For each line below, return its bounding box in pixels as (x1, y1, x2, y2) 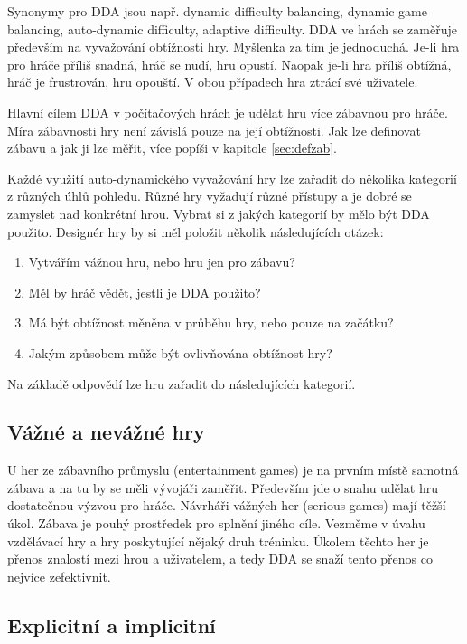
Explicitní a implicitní (7, 611, 216, 639)
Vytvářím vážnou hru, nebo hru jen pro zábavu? (28, 252, 295, 271)
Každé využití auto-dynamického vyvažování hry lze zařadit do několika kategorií (7, 168, 457, 187)
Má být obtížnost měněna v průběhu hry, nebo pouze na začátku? (28, 313, 394, 332)
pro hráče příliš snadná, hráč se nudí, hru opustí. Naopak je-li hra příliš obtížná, (7, 54, 452, 73)
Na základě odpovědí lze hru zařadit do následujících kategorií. (7, 374, 356, 393)
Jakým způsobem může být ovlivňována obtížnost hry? (28, 343, 332, 362)
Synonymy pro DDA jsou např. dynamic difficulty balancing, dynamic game (7, 2, 427, 20)
